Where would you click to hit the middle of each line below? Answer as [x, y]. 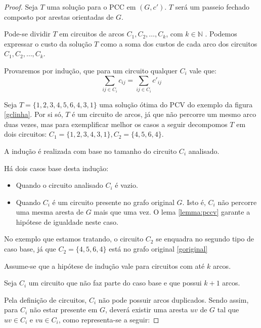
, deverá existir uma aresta [147, 310]
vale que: [203, 70]
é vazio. [126, 185]
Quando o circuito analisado [59, 185]
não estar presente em [63, 310]
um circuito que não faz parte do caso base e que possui [115, 283]
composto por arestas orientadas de [59, 16]
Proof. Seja [21, 7]
